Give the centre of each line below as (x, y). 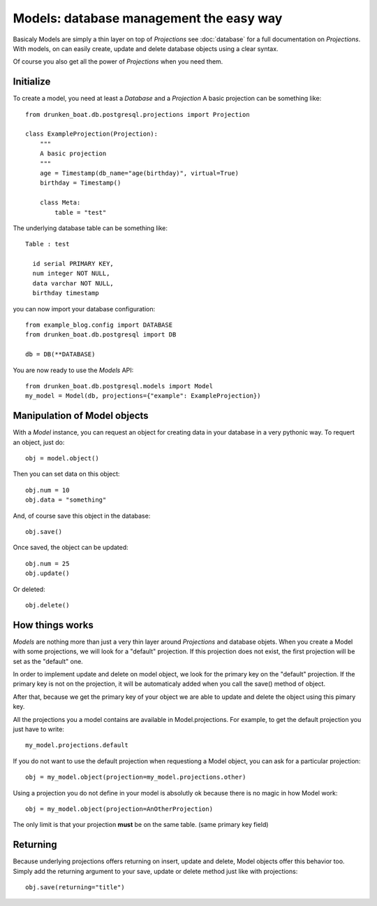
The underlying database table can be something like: (90, 228)
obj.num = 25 (47, 564)
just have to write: (38, 729)
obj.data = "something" (66, 500)
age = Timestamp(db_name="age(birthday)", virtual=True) (139, 173)
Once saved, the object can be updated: (71, 547)
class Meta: (60, 203)
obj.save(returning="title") (75, 887)
